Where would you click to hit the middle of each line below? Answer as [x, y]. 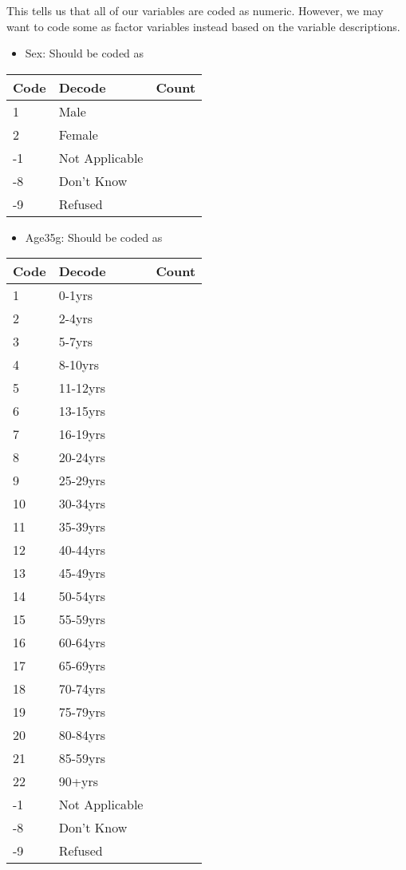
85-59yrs [82, 758]
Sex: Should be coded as [85, 53]
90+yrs [79, 781]
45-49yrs [82, 573]
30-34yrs [82, 504]
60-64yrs [82, 643]
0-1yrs [76, 295]
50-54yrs [82, 596]
